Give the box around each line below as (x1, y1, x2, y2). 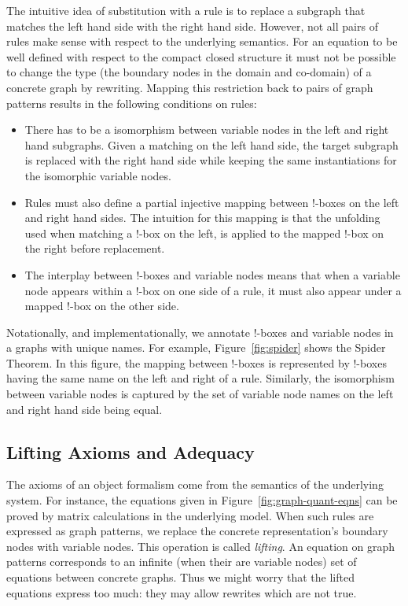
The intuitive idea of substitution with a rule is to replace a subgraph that (6, 2, 366, 18)
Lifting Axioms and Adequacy (6, 439, 255, 464)
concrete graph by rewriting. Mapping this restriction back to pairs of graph (6, 79, 373, 95)
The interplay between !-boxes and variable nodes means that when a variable (24, 266, 400, 283)
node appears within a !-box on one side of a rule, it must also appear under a (24, 282, 402, 298)
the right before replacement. (24, 240, 165, 257)
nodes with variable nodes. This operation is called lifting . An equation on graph (6, 538, 395, 554)
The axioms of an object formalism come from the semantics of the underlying (6, 476, 384, 493)
